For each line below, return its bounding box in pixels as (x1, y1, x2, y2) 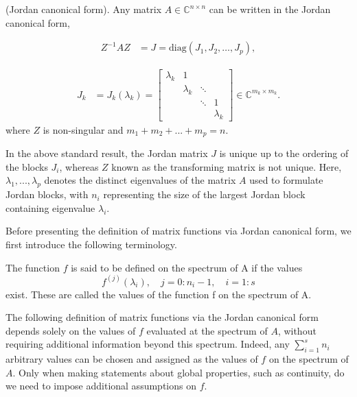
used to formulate (249, 173, 323, 187)
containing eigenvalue (5, 200, 95, 215)
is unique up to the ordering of (219, 146, 349, 160)
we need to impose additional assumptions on (5, 378, 196, 393)
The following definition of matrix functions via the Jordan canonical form (5, 310, 319, 324)
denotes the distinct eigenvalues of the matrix (44, 173, 236, 187)
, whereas (59, 159, 99, 173)
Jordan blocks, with (5, 187, 89, 202)
